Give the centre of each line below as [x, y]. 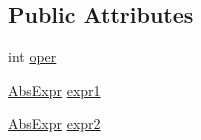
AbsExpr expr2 [54, 123]
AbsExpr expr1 [54, 89]
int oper [32, 56]
